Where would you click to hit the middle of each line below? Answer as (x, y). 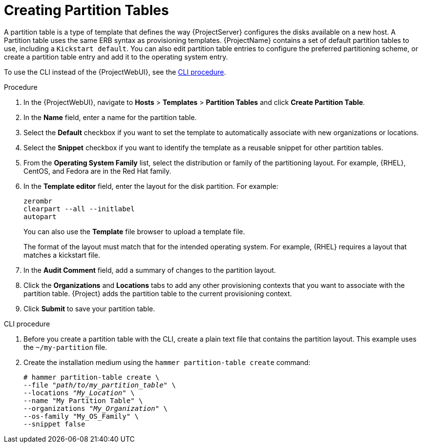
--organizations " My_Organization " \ (96, 408)
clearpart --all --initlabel (79, 209)
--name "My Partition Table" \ (83, 400)
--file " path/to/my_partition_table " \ (100, 385)
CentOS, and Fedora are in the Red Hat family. (97, 171)
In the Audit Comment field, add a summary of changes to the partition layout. (150, 270)
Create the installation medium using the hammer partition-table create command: (167, 362)
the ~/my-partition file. (65, 347)
